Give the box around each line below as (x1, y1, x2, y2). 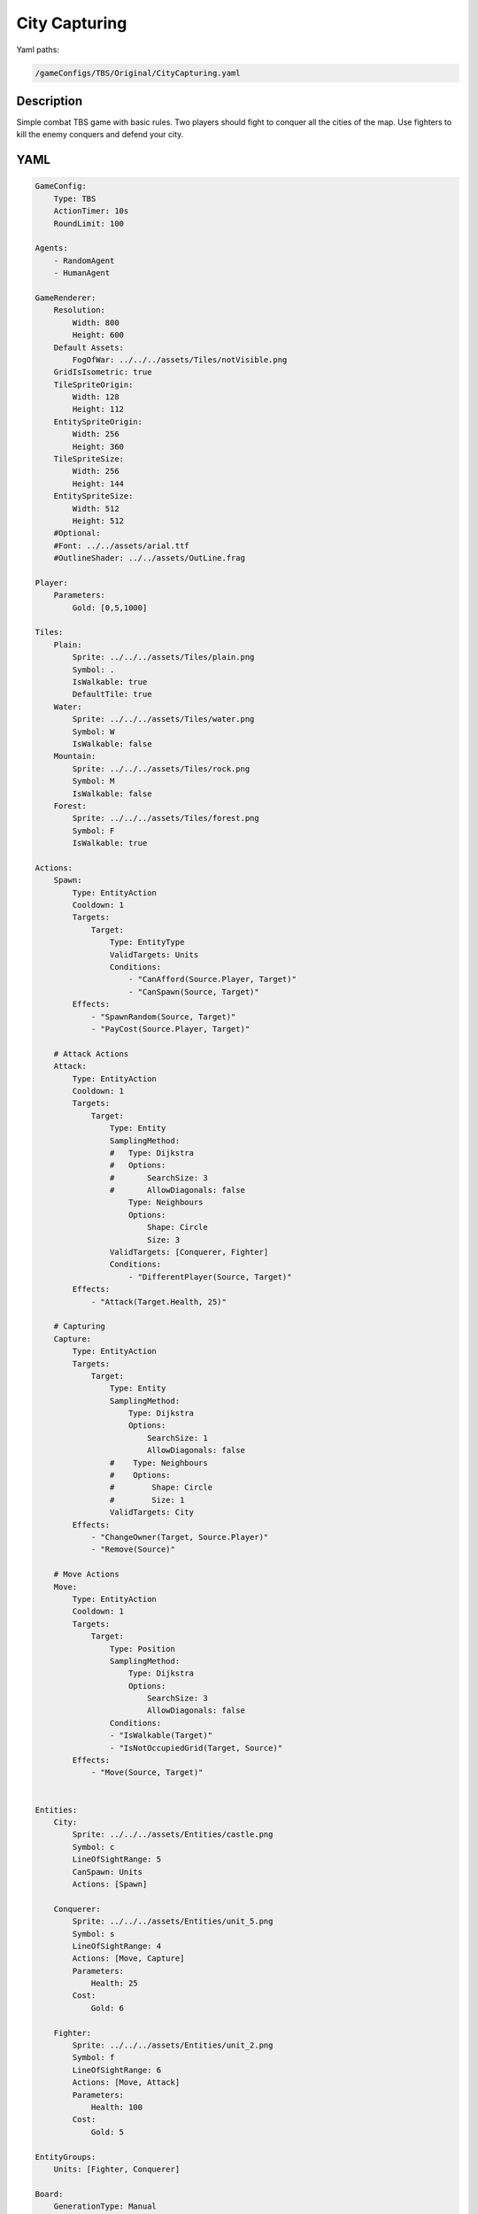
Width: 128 (72, 392, 119, 402)
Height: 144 (72, 478, 124, 489)
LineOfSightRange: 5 (72, 1854, 162, 1864)
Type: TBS (53, 193, 96, 204)
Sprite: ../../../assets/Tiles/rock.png (72, 763, 251, 774)
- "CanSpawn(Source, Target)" (128, 987, 260, 996)
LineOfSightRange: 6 (72, 2064, 162, 2075)
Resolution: (53, 306, 106, 315)
